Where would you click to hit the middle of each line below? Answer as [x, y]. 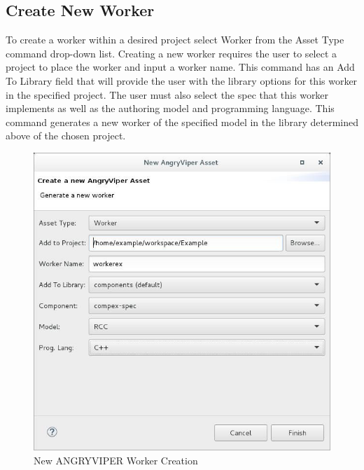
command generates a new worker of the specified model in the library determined [182, 122]
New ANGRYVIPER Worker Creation [116, 460]
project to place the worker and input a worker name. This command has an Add [180, 67]
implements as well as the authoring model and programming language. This [170, 108]
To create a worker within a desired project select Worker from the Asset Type [175, 40]
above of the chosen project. [66, 136]
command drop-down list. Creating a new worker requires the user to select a [171, 53]
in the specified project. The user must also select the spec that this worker [167, 94]
